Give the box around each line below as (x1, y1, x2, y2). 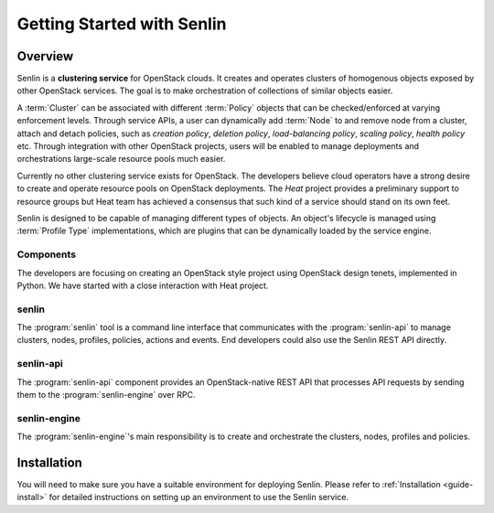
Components (16, 248, 77, 261)
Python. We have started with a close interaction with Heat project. (16, 280, 269, 291)
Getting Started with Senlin (16, 14, 227, 34)
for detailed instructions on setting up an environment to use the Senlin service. (48, 492, 349, 503)
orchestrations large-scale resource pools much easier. (16, 154, 226, 165)
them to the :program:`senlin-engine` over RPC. (16, 389, 196, 400)
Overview (16, 48, 74, 64)
